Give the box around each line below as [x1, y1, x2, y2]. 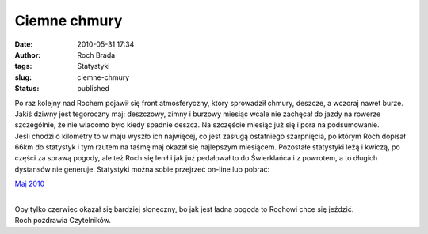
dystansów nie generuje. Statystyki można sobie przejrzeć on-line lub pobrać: [14, 164, 270, 174]
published [77, 84, 110, 93]
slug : [14, 72, 32, 82]
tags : [14, 62, 32, 71]
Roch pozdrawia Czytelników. [14, 216, 111, 225]
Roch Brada [77, 50, 116, 59]
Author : [14, 50, 41, 59]
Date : [14, 40, 33, 49]
